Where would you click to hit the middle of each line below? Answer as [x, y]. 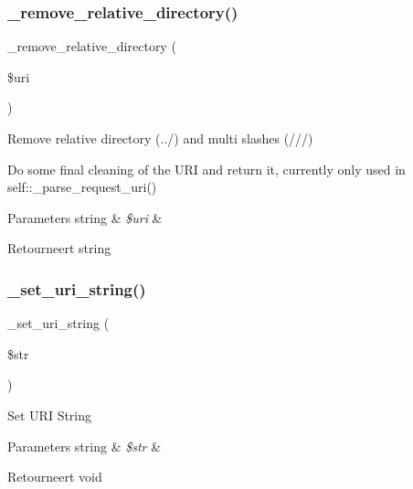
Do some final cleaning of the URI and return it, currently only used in [206, 169]
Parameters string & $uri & [85, 217]
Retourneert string [59, 248]
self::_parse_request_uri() [82, 187]
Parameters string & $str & [85, 446]
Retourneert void [55, 477]
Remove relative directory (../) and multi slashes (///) [160, 138]
